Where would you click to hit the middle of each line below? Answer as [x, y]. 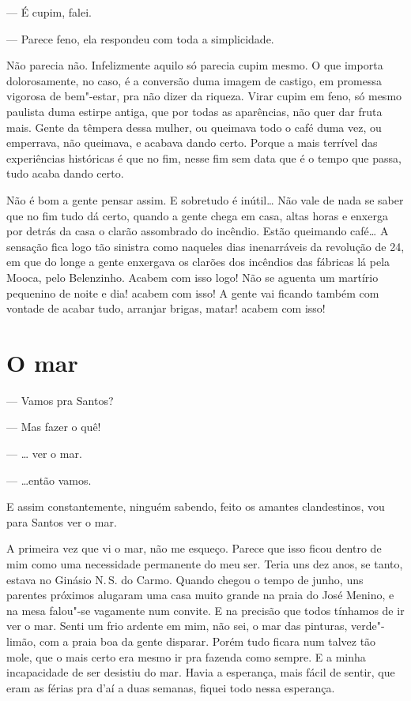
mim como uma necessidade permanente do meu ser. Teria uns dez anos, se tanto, [205, 563]
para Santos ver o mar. [62, 521]
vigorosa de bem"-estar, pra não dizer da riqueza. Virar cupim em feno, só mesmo [204, 96]
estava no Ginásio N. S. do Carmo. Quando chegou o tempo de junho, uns [185, 579]
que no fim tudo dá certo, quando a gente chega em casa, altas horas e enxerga [197, 215]
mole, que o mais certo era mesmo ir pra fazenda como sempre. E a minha [186, 656]
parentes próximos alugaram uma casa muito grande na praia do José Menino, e [200, 595]
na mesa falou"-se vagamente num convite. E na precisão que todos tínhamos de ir [205, 610]
